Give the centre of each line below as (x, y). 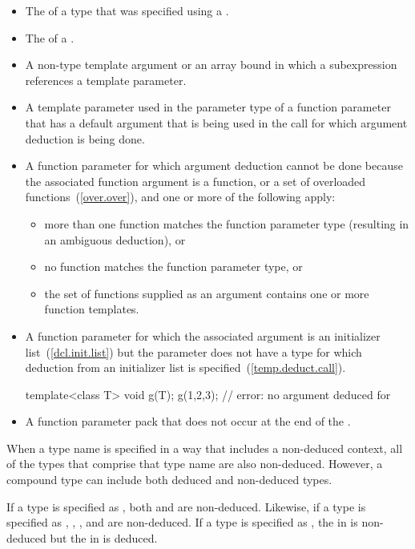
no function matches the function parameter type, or (173, 266)
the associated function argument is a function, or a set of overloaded (195, 181)
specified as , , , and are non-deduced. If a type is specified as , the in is (182, 522)
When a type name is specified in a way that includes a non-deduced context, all (205, 448)
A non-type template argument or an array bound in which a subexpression (211, 65)
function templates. (92, 309)
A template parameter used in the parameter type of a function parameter (208, 107)
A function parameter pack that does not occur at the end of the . (188, 421)
